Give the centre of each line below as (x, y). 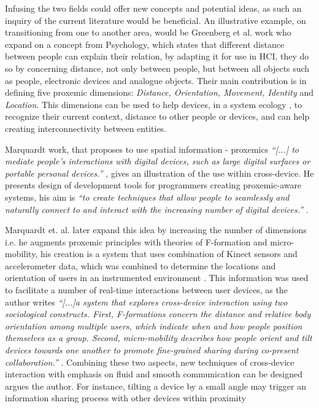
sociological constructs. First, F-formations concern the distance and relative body (158, 314)
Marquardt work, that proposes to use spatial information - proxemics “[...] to (152, 149)
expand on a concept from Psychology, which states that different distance (145, 44)
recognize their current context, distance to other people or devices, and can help (157, 116)
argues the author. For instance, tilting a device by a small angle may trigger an (156, 386)
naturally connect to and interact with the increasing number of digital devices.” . (157, 209)
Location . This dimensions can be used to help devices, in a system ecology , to (154, 104)
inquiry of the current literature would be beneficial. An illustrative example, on (156, 20)
